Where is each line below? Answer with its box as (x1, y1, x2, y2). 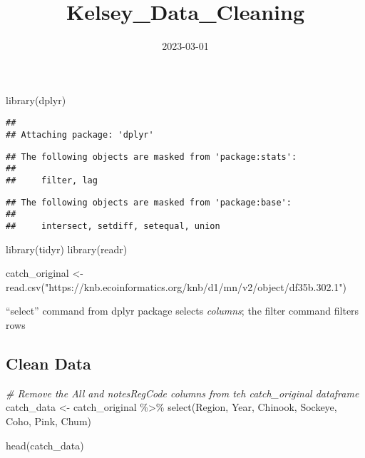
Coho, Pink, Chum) (6, 413, 91, 428)
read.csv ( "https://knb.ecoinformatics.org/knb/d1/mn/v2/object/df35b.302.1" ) (6, 279, 346, 294)
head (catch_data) (6, 437, 84, 452)
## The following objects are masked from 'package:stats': (6, 151, 297, 162)
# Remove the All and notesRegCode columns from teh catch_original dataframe (6, 385, 359, 400)
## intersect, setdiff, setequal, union (6, 220, 220, 231)
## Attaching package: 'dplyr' (6, 129, 154, 140)
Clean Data (6, 352, 91, 374)
